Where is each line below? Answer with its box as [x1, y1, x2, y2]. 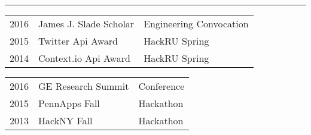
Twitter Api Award [38, 34, 118, 48]
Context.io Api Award [38, 51, 130, 65]
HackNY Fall [38, 114, 93, 127]
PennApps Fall [38, 96, 100, 110]
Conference [138, 79, 185, 93]
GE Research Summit [38, 79, 129, 93]
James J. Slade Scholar [38, 17, 135, 30]
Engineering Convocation [144, 17, 249, 30]
